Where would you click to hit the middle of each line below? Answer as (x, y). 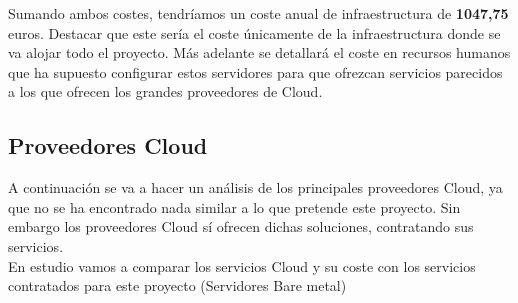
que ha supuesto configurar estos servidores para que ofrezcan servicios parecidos (255, 71)
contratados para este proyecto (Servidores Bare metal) (177, 285)
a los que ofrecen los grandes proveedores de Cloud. (165, 91)
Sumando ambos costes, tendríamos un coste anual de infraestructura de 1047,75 (258, 13)
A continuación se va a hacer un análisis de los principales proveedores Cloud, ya (255, 187)
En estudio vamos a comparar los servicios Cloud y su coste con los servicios (242, 265)
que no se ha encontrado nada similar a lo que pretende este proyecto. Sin (234, 206)
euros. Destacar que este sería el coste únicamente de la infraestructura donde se (254, 32)
